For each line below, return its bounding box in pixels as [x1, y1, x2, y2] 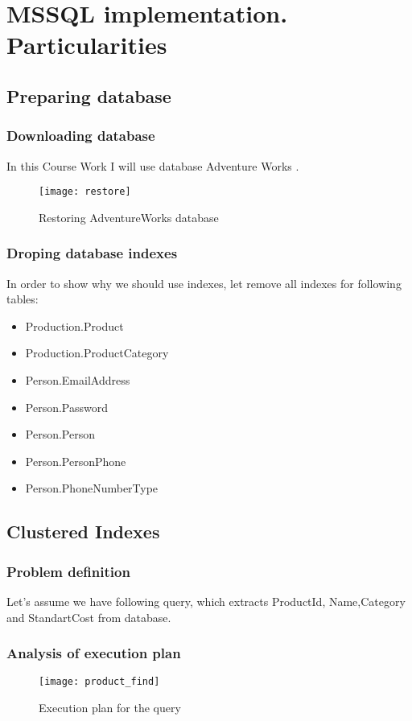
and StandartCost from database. [6, 608, 171, 625]
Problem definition [6, 561, 130, 581]
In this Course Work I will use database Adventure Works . [6, 157, 299, 174]
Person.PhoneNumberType [25, 480, 159, 496]
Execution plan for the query [39, 699, 181, 716]
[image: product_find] [39, 676, 160, 688]
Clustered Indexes [6, 519, 160, 544]
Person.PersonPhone [25, 452, 126, 469]
